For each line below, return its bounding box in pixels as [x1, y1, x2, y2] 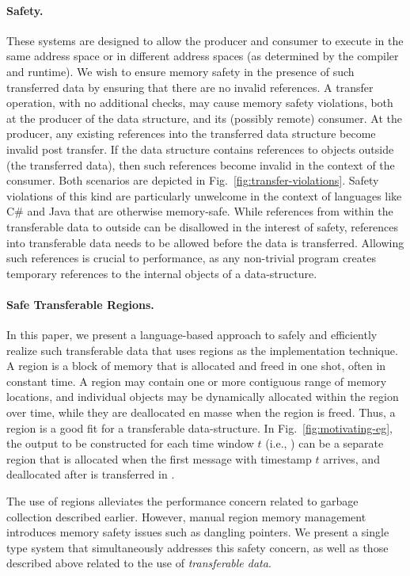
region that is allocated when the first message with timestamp [6, 450, 312, 467]
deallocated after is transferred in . [6, 466, 175, 483]
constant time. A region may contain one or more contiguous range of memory [6, 372, 387, 389]
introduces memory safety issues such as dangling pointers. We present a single [6, 524, 389, 540]
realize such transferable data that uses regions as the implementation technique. [6, 341, 398, 358]
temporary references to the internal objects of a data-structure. [6, 265, 317, 281]
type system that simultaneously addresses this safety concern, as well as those [6, 539, 389, 555]
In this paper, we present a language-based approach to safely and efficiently [6, 326, 378, 343]
